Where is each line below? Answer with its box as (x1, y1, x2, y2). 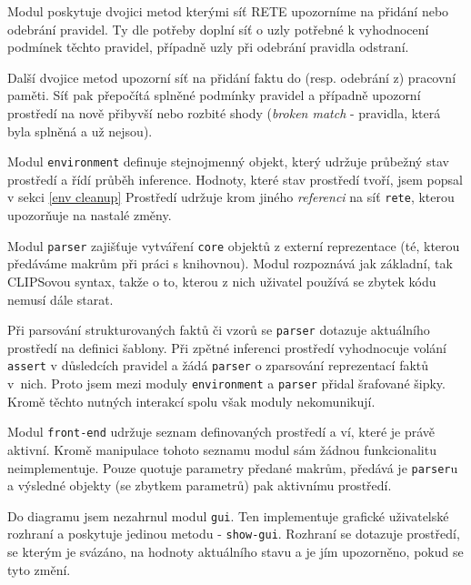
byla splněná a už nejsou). (7, 121, 153, 140)
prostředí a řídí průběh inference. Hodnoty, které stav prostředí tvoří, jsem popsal (7, 169, 463, 188)
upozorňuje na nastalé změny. (7, 206, 172, 225)
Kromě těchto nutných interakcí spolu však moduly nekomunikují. (7, 391, 376, 410)
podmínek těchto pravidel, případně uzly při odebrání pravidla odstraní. (7, 37, 409, 56)
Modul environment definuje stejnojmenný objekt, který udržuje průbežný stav (7, 152, 449, 171)
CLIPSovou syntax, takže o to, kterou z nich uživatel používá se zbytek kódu (7, 271, 436, 290)
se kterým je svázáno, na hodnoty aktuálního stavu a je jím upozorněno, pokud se (7, 542, 464, 561)
